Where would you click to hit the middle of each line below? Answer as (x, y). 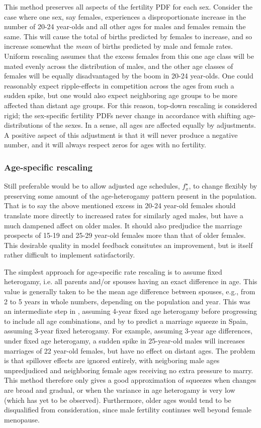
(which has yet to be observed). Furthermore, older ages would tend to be (118, 400)
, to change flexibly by (223, 186)
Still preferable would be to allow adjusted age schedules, (92, 186)
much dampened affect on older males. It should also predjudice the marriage (123, 225)
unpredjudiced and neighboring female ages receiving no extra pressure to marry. (129, 370)
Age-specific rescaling (48, 167)
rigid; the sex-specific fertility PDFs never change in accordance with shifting (122, 115)
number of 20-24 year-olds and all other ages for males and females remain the (125, 26)
